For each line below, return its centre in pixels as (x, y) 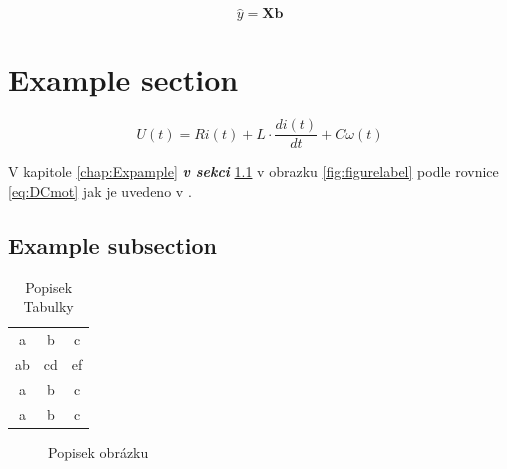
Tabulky (48, 306)
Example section (123, 79)
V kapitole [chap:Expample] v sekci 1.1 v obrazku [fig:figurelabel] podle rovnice (253, 171)
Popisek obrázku (98, 451)
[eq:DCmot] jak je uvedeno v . (100, 191)
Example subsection (112, 244)
